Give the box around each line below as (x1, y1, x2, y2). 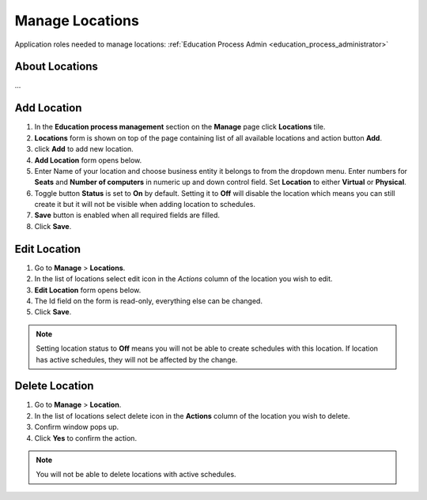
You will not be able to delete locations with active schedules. (36, 470, 236, 479)
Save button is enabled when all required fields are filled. (34, 210, 221, 220)
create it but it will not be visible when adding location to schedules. (34, 200, 256, 209)
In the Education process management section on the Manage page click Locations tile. (34, 122, 326, 132)
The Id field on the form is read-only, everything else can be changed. (34, 296, 263, 306)
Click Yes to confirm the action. (34, 433, 138, 442)
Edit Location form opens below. (34, 285, 142, 295)
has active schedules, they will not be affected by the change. (36, 355, 238, 364)
